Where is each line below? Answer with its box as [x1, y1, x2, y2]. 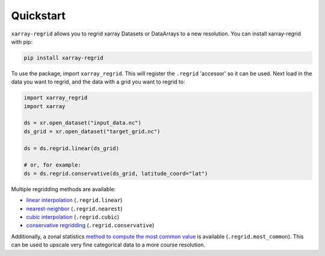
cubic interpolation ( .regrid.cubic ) [26, 213, 120, 221]
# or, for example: [23, 162, 81, 168]
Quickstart [11, 9, 66, 22]
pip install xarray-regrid [23, 54, 104, 61]
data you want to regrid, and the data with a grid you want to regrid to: [11, 78, 185, 85]
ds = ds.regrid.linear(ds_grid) [23, 145, 120, 151]
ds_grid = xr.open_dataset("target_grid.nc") [23, 128, 161, 135]
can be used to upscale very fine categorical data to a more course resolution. [11, 241, 206, 249]
